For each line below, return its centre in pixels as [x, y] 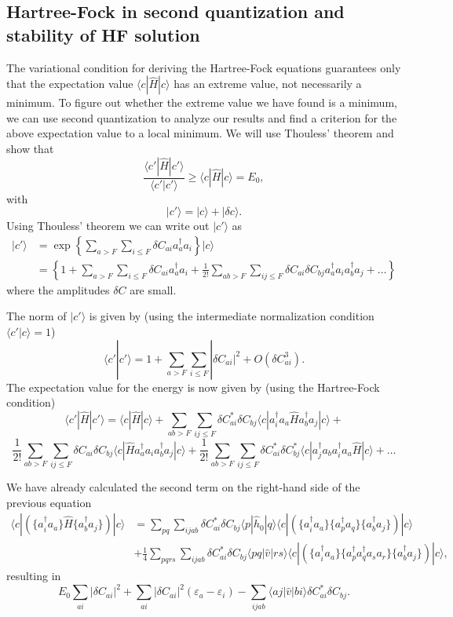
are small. [153, 289]
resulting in [34, 576]
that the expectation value [70, 84]
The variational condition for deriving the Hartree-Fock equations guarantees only [204, 67]
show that [30, 148]
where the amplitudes [58, 289]
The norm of [37, 316]
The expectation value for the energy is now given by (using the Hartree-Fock [193, 387]
